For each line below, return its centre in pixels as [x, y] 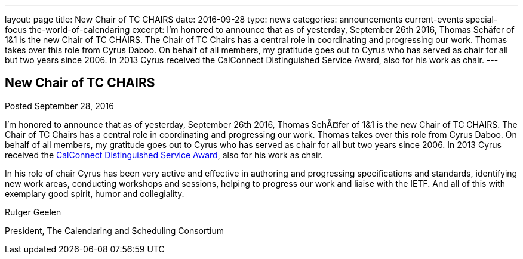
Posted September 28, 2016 [59, 106]
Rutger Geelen [33, 212]
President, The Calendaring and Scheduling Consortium [115, 230]
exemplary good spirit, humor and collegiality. [95, 193]
